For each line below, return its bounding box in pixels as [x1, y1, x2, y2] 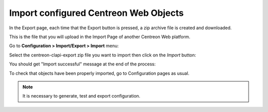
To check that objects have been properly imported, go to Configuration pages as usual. [9, 70, 190, 76]
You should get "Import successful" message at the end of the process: [9, 61, 156, 67]
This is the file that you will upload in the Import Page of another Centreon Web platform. [9, 34, 191, 40]
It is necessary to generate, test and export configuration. [22, 93, 140, 99]
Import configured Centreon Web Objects [9, 7, 184, 18]
